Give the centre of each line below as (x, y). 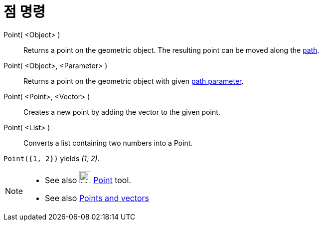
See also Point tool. (88, 180)
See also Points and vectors (97, 198)
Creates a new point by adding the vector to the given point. (122, 112)
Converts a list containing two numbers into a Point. (108, 143)
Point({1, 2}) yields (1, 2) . (52, 158)
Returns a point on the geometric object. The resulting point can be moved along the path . (171, 50)
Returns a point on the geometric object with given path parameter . (134, 81)
